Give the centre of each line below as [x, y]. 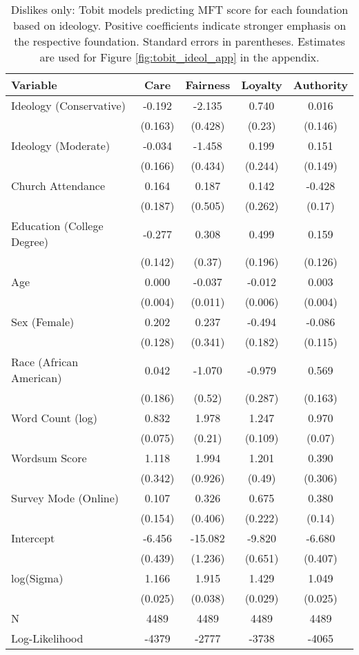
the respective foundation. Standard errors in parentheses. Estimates [179, 41]
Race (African [45, 362]
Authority [320, 85]
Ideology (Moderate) [61, 145]
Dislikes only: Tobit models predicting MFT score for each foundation [179, 9]
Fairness [208, 85]
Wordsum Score [49, 458]
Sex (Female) [43, 322]
